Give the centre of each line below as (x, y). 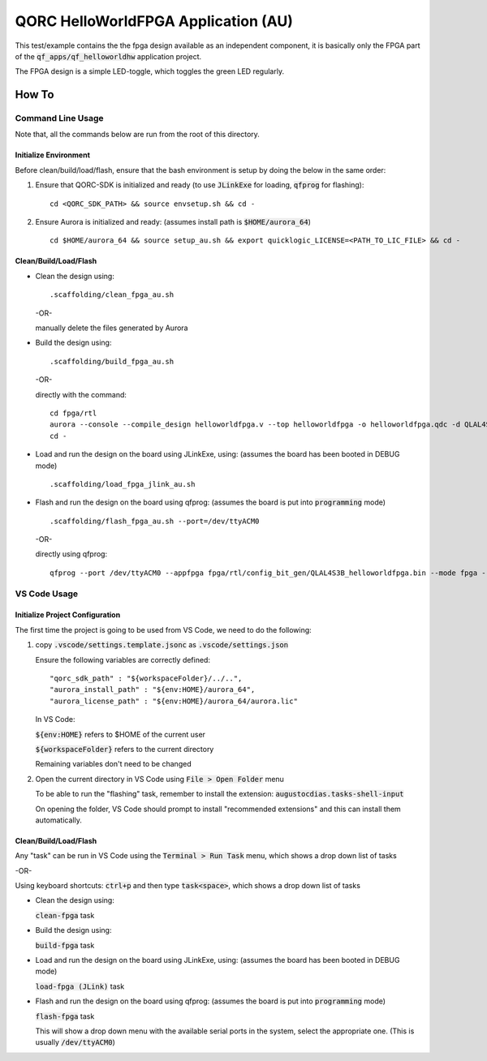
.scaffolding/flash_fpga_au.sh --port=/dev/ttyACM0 (155, 521)
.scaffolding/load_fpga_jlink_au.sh (123, 484)
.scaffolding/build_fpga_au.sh (112, 361)
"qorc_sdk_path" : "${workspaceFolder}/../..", (146, 678)
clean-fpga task (65, 915)
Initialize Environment (53, 155)
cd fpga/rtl (73, 413)
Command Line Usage (60, 118)
